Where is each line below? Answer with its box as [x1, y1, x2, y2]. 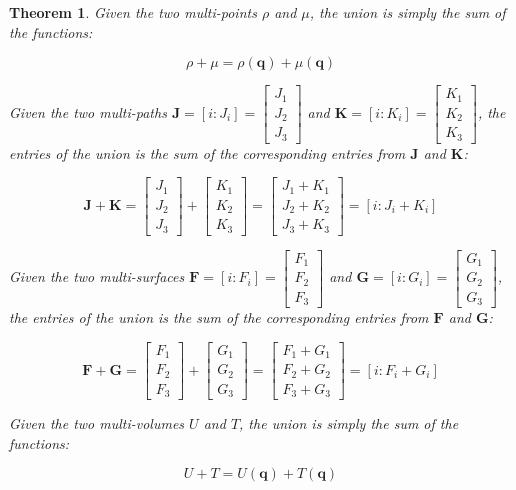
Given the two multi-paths [9, 101, 167, 122]
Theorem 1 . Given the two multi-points [9, 2, 257, 22]
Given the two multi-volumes [9, 413, 185, 434]
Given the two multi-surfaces [9, 266, 185, 287]
